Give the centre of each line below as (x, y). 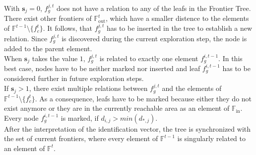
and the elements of (192, 88)
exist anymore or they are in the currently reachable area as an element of (117, 108)
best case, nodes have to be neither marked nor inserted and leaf (102, 68)
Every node (21, 117)
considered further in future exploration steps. (74, 78)
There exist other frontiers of (48, 18)
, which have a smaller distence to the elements (177, 18)
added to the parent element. (48, 48)
